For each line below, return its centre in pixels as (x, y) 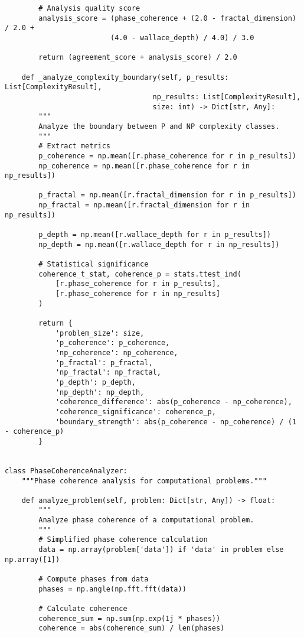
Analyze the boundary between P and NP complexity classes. (159, 126)
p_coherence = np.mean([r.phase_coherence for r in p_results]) (167, 156)
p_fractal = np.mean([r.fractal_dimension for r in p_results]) (167, 195)
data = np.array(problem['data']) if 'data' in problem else (161, 550)
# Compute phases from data (94, 579)
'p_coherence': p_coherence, (112, 343)
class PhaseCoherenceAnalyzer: (66, 471)
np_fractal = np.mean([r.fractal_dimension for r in (144, 205)
